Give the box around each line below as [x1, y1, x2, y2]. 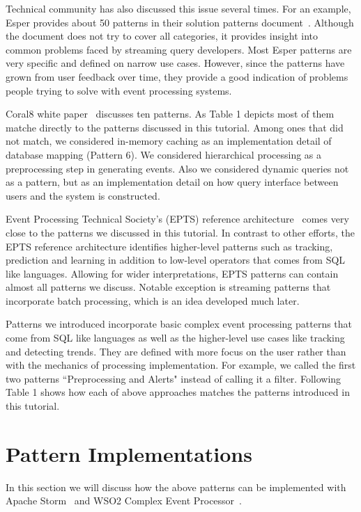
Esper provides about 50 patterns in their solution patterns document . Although [6, 15, 354, 29]
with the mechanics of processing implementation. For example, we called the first [6, 358, 356, 372]
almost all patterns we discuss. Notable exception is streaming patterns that [6, 280, 331, 294]
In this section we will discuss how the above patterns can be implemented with [6, 479, 346, 494]
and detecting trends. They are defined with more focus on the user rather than [6, 344, 346, 358]
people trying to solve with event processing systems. [6, 83, 232, 97]
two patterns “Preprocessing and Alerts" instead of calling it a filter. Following [6, 371, 341, 385]
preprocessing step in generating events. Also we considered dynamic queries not [6, 161, 349, 175]
